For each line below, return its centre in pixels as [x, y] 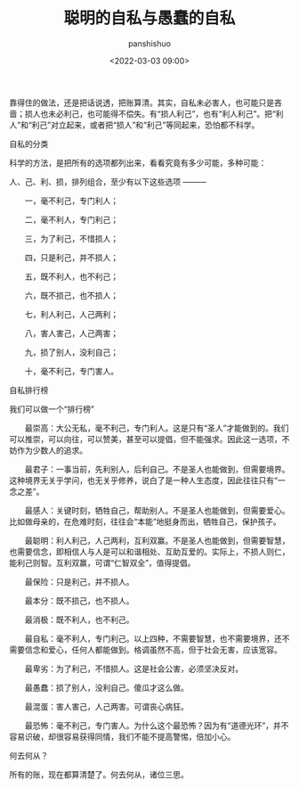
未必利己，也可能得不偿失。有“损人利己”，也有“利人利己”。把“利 [166, 113]
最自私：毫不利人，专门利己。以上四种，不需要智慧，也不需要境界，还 [153, 638]
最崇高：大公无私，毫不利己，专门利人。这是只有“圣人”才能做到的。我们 [157, 428]
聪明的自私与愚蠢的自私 [149, 18]
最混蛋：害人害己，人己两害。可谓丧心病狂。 [106, 706]
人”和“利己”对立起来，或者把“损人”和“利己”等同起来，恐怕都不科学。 [134, 125]
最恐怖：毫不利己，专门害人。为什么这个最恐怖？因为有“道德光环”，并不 [157, 725]
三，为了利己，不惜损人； [71, 238]
